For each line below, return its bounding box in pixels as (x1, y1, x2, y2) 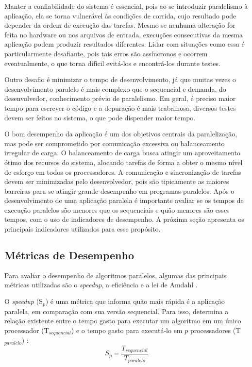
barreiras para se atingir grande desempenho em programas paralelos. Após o (4, 185, 235, 196)
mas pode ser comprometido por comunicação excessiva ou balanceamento (4, 138, 225, 148)
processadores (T (190, 325, 241, 335)
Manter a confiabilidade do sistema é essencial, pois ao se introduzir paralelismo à (4, 1, 248, 11)
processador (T (4, 325, 49, 335)
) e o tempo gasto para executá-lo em (71, 325, 183, 335)
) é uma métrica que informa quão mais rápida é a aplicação (45, 296, 225, 306)
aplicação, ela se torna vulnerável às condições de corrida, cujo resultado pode (4, 10, 236, 20)
